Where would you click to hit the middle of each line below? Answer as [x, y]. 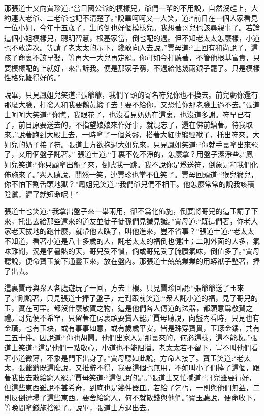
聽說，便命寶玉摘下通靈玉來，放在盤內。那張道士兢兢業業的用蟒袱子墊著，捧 [132, 261]
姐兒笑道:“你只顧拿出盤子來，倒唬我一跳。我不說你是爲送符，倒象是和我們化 [131, 164]
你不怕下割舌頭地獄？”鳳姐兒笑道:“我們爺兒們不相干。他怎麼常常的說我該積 [129, 184]
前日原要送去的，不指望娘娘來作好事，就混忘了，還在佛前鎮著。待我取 [135, 124]
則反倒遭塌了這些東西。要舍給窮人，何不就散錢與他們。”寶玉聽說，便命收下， [132, 397]
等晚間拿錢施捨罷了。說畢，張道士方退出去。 [79, 407]
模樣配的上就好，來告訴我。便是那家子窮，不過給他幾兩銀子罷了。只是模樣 [135, 67]
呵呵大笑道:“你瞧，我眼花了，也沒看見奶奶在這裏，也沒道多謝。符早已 [127, 114]
